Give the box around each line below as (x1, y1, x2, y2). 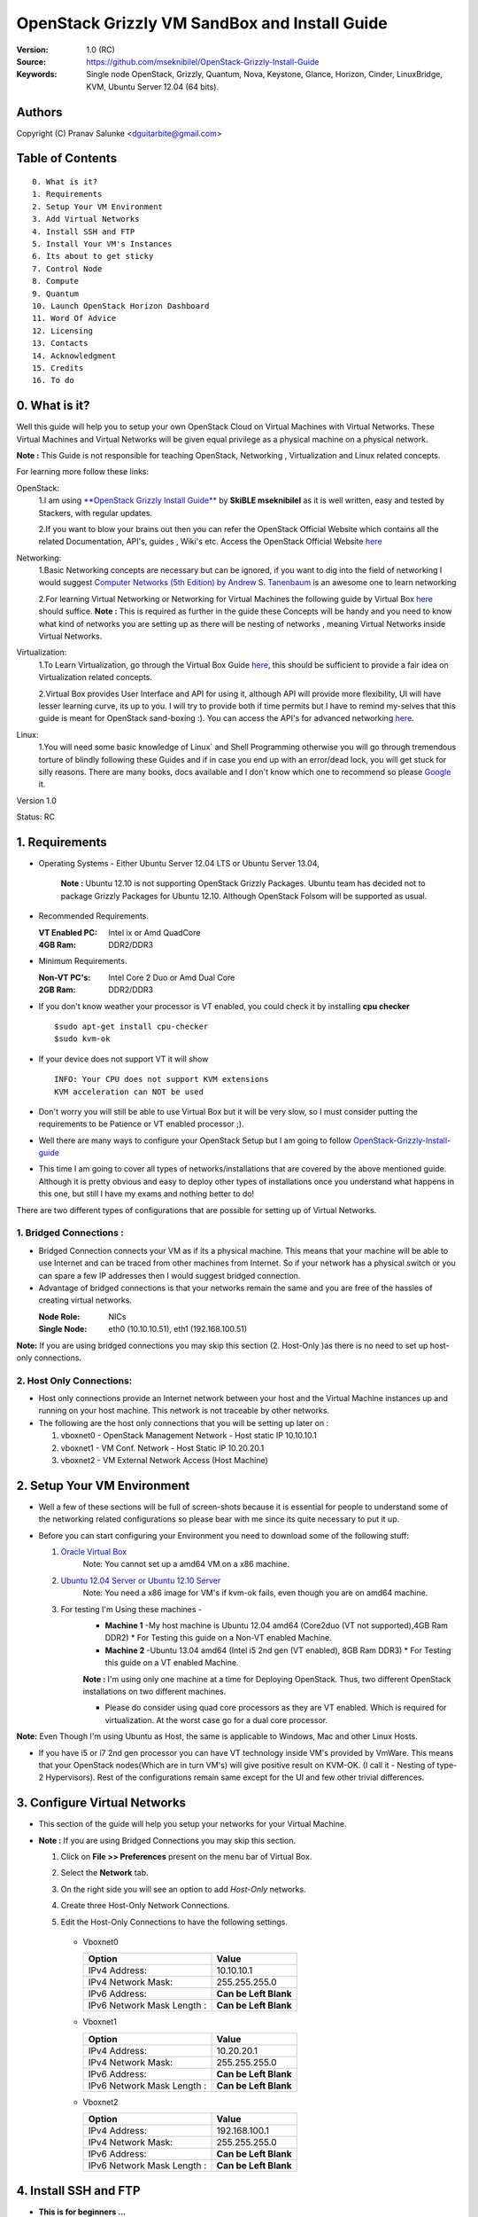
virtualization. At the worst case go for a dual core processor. (104, 1714, 328, 1725)
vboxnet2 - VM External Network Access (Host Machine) (60, 1454, 269, 1465)
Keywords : (16, 69, 58, 80)
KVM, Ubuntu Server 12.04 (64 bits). (86, 81, 220, 92)
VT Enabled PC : (38, 927, 97, 937)
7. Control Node (32, 263, 103, 274)
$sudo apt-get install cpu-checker (54, 1021, 209, 1031)
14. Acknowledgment (32, 350, 117, 361)
